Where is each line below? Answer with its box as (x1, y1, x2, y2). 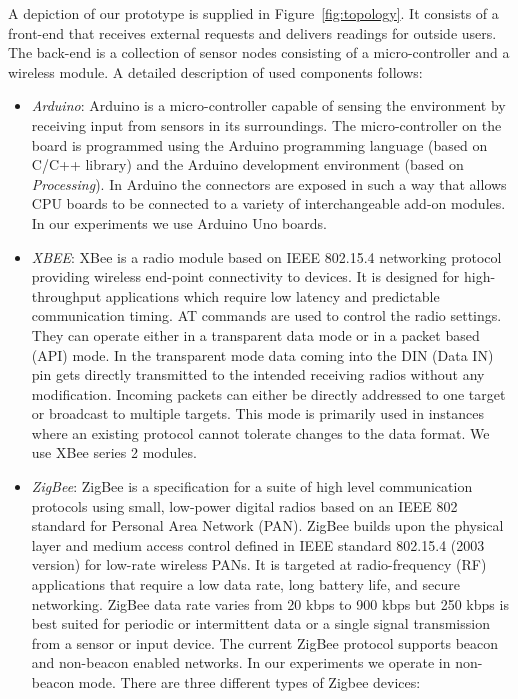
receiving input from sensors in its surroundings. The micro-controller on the (31, 114, 502, 135)
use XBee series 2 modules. (31, 442, 197, 463)
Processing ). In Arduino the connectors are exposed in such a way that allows (31, 173, 507, 194)
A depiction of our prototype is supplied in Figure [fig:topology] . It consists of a (8, 3, 499, 23)
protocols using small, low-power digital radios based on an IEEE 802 (31, 495, 458, 516)
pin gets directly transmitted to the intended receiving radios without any (31, 364, 485, 385)
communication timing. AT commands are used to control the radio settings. (31, 305, 502, 326)
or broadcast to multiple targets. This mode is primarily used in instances (31, 403, 485, 424)
